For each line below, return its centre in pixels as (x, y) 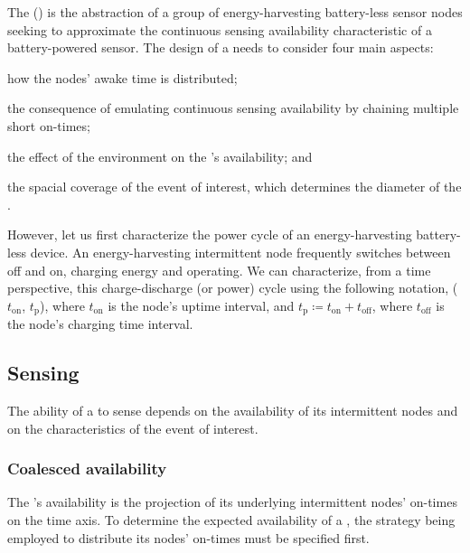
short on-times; (49, 125)
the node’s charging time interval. (100, 324)
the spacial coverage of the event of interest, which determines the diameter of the (235, 187)
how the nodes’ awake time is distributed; (122, 77)
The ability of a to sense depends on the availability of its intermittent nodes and (233, 410)
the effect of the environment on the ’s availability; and (160, 156)
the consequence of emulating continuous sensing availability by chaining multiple (233, 108)
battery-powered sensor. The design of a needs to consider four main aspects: (221, 47)
